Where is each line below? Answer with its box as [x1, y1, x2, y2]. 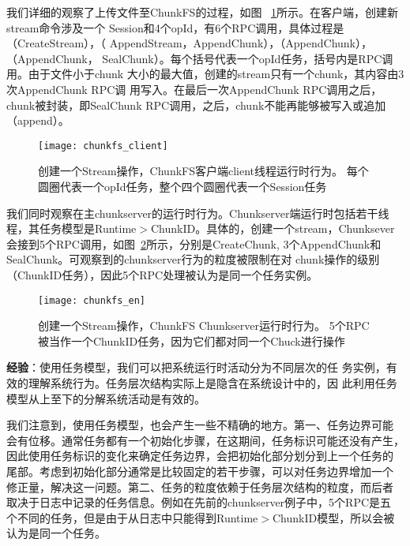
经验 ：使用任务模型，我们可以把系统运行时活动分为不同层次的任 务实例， [6, 359, 386, 376]
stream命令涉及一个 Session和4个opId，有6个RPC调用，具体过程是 [6, 19, 344, 36]
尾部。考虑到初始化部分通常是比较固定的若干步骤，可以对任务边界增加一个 [6, 462, 393, 479]
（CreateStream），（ [6, 35, 107, 51]
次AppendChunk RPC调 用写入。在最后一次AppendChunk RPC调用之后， [6, 80, 382, 97]
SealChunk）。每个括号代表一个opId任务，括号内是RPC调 [102, 50, 393, 66]
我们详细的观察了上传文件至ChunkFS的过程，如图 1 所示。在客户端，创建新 [6, 4, 399, 20]
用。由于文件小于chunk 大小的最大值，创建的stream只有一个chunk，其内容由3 [6, 65, 404, 82]
